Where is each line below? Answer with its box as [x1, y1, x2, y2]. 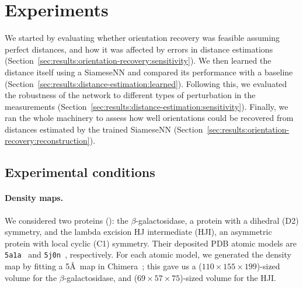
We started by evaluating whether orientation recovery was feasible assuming [5, 32, 280, 44]
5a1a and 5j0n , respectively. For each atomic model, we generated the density [5, 248, 291, 261]
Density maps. [5, 192, 64, 204]
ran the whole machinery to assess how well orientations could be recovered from [5, 112, 294, 124]
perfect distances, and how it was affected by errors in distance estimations [5, 43, 273, 55]
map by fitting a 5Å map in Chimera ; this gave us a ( [5, 260, 202, 272]
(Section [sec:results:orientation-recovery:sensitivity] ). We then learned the [5, 54, 271, 67]
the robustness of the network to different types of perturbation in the [5, 89, 256, 101]
